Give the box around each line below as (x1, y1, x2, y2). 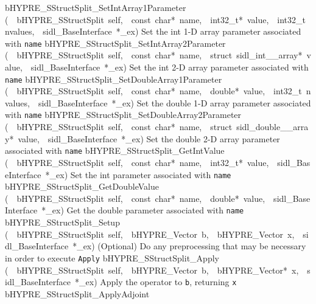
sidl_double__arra (236, 120, 309, 133)
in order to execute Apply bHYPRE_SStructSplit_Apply (5, 251, 219, 264)
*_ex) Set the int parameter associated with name (45, 168, 231, 181)
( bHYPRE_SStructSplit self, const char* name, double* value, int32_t (5, 85, 302, 97)
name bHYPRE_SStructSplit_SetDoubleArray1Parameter (5, 72, 222, 85)
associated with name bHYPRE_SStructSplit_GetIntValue (5, 144, 225, 157)
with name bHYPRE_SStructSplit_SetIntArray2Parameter (5, 36, 226, 49)
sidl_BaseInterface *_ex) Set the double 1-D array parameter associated (38, 96, 311, 109)
